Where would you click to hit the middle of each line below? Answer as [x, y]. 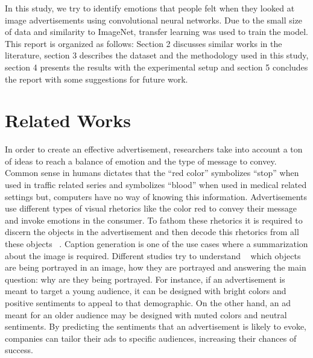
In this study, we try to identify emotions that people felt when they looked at [150, 8]
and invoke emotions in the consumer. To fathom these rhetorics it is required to [154, 220]
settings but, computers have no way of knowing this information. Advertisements [156, 196]
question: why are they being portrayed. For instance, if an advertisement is [145, 279]
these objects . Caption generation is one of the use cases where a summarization [156, 244]
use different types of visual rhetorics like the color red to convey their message [151, 208]
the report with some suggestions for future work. [96, 79]
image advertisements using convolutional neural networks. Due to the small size [154, 20]
